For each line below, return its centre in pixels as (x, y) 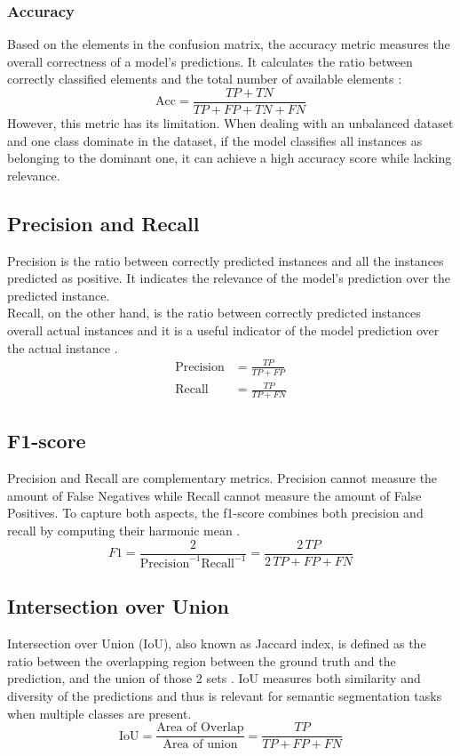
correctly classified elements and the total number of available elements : (205, 79)
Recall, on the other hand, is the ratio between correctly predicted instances (214, 313)
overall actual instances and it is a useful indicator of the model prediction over (223, 330)
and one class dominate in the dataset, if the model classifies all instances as (215, 140)
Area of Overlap (200, 728)
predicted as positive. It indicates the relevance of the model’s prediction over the (229, 278)
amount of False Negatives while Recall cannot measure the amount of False (214, 495)
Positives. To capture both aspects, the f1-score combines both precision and (215, 513)
